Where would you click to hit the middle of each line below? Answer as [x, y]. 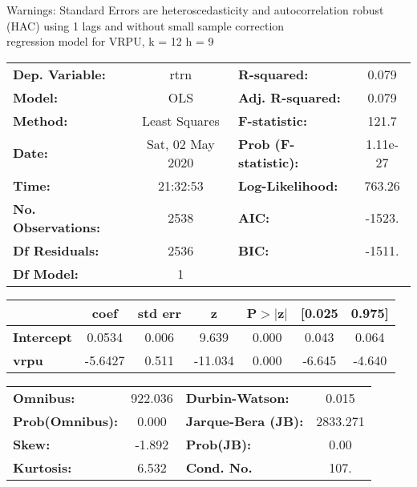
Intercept [43, 336]
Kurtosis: [43, 467]
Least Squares [180, 120]
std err [159, 312]
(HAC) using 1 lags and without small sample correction [146, 25]
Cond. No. [219, 467]
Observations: [57, 227]
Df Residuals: [56, 250]
